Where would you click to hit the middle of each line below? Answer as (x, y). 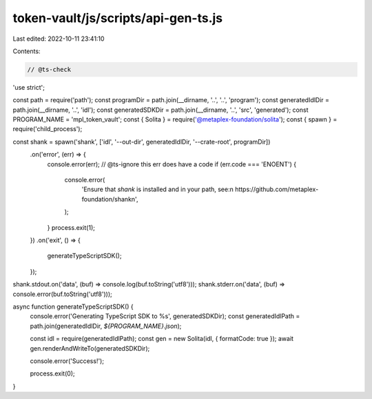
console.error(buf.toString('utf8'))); (63, 294)
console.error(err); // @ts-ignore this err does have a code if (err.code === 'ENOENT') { (172, 164)
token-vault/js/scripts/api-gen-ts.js (118, 18)
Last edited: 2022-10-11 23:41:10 (59, 39)
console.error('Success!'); (67, 361)
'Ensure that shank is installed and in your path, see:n (157, 189)
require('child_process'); (48, 129)
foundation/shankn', (110, 199)
